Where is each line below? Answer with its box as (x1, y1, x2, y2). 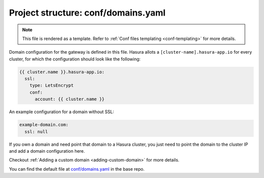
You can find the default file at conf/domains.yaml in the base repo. (9, 166, 145, 172)
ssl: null (24, 129, 48, 134)
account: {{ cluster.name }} (35, 97, 105, 102)
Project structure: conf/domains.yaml (9, 7, 166, 18)
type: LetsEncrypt (29, 83, 74, 88)
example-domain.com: (19, 122, 68, 128)
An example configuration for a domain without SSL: (9, 109, 114, 115)
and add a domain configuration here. (9, 148, 85, 154)
